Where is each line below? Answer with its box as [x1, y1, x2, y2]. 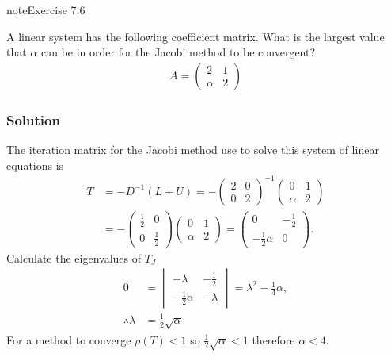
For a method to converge [6, 331, 131, 347]
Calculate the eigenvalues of [6, 249, 142, 266]
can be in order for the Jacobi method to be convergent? [40, 44, 316, 60]
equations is [6, 156, 64, 173]
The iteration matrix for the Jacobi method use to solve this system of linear [6, 141, 379, 158]
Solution [6, 109, 60, 129]
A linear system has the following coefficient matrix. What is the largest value [6, 28, 385, 44]
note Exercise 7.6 [6, 2, 85, 17]
